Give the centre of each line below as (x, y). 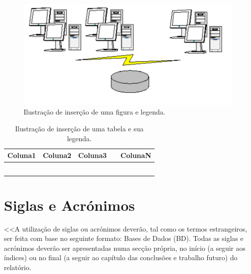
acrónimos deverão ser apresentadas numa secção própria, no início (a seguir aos (125, 248)
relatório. (18, 267)
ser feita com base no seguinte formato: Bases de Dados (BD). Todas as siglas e (124, 238)
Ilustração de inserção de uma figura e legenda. (94, 112)
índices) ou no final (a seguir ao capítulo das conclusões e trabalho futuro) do (121, 257)
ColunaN (136, 155)
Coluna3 (92, 155)
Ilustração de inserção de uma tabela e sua (79, 128)
